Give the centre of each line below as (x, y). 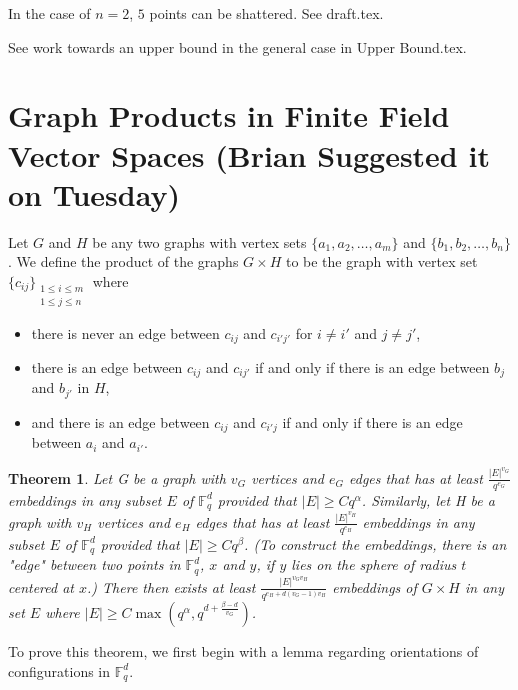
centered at (41, 586)
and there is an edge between (120, 421)
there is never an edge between (125, 332)
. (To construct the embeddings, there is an (375, 543)
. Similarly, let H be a (428, 499)
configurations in (59, 670)
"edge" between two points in (94, 564)
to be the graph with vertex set (381, 261)
